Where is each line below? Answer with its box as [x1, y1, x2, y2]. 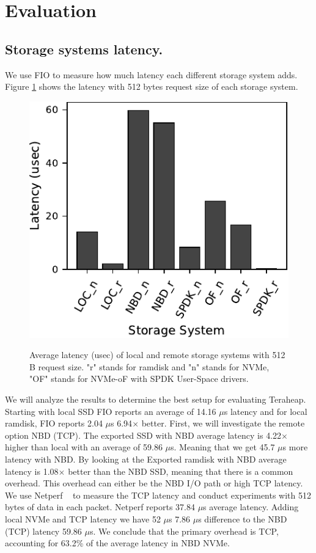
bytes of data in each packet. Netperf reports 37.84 [5, 500, 195, 513]
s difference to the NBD [198, 513, 287, 525]
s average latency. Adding [203, 500, 299, 513]
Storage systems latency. [5, 39, 163, 58]
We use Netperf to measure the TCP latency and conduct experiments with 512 [5, 488, 312, 501]
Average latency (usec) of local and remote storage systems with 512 [29, 348, 285, 361]
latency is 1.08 [5, 464, 59, 477]
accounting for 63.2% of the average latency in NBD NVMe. [5, 537, 230, 549]
